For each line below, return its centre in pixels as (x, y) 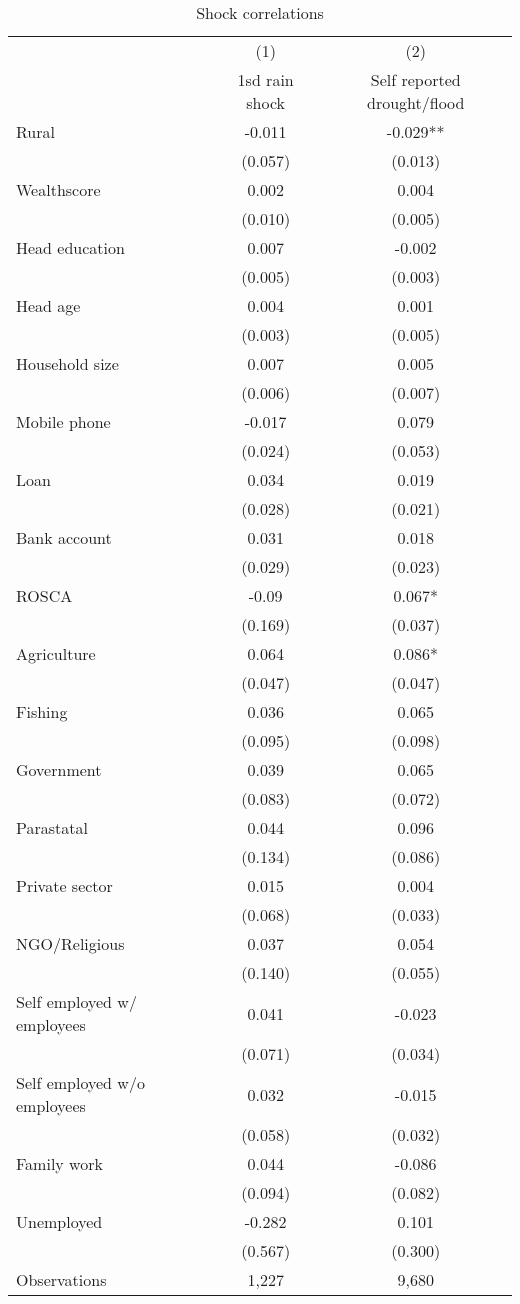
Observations (61, 1279)
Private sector (64, 885)
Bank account (64, 537)
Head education (70, 247)
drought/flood (416, 102)
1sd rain (265, 79)
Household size (67, 363)
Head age (48, 305)
